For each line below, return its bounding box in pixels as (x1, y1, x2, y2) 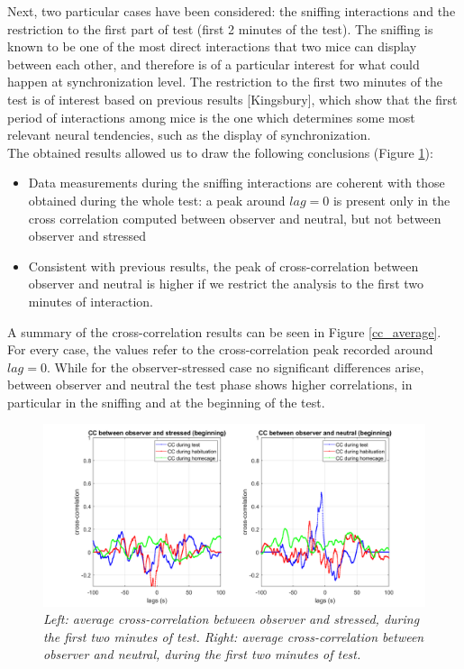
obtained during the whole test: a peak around (28, 190, 286, 209)
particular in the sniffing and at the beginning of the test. (7, 392, 325, 411)
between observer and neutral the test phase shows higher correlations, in (7, 375, 413, 394)
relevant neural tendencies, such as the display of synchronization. (7, 125, 371, 144)
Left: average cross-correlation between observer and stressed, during (43, 609, 420, 628)
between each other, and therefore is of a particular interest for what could (7, 54, 420, 73)
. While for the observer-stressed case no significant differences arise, (46, 357, 424, 376)
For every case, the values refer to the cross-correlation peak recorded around (7, 340, 433, 359)
